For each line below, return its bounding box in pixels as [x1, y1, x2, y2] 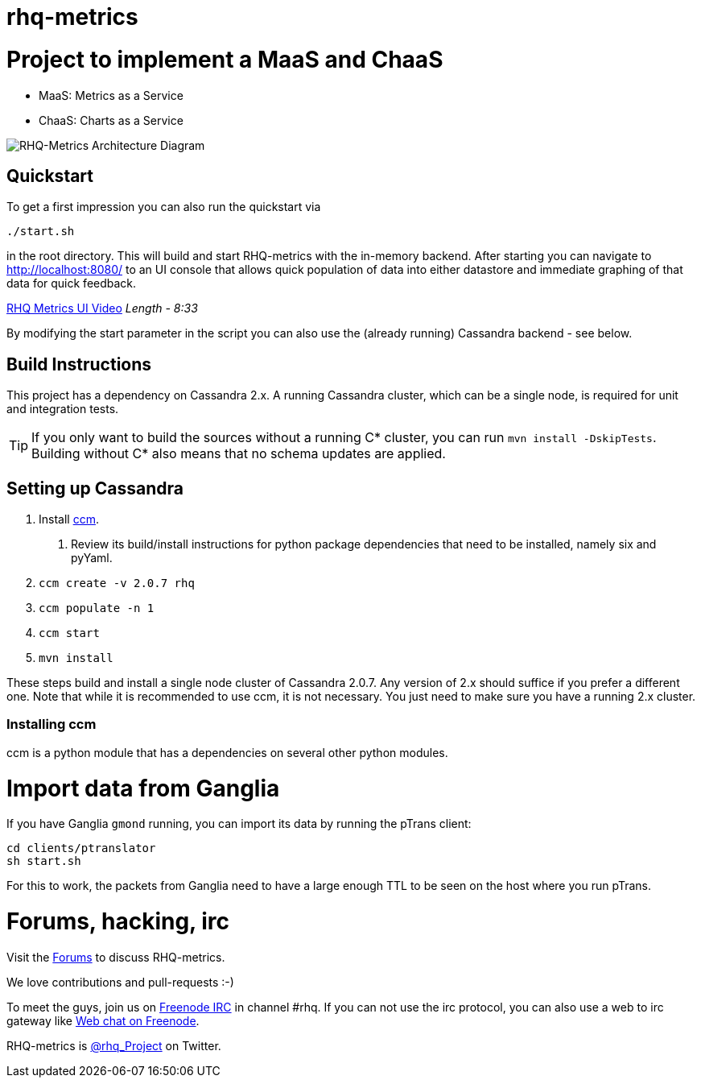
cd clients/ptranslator [6, 842, 156, 855]
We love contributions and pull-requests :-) [6, 974, 234, 989]
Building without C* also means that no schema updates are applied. [31, 445, 446, 462]
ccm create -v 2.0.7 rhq [39, 577, 195, 590]
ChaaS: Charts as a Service [39, 113, 183, 127]
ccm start [39, 627, 100, 640]
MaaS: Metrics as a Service [39, 88, 183, 102]
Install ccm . [39, 512, 99, 527]
